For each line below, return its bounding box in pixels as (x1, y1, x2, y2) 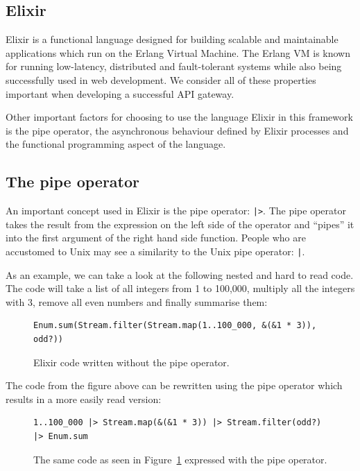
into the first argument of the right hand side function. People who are (6, 230, 306, 245)
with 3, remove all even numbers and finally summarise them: (6, 294, 268, 309)
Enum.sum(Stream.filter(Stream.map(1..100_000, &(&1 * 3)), (33, 320, 317, 331)
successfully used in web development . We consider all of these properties (6, 72, 316, 87)
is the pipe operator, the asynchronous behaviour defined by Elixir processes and (6, 123, 349, 137)
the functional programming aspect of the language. (6, 137, 226, 151)
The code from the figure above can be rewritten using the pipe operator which (6, 378, 343, 393)
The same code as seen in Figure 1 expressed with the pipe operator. (33, 452, 327, 466)
